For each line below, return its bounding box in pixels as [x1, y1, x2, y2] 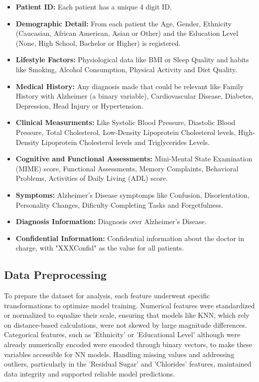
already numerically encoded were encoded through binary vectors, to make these [4, 339, 253, 350]
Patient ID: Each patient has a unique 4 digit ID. [15, 1, 172, 11]
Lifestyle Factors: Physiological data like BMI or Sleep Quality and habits [15, 54, 249, 65]
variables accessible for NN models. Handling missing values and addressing [4, 349, 235, 359]
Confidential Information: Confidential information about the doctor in [15, 233, 245, 243]
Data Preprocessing [4, 267, 107, 282]
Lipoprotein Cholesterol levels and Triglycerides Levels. [41, 136, 210, 147]
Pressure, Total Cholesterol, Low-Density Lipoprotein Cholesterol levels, [15, 127, 236, 137]
